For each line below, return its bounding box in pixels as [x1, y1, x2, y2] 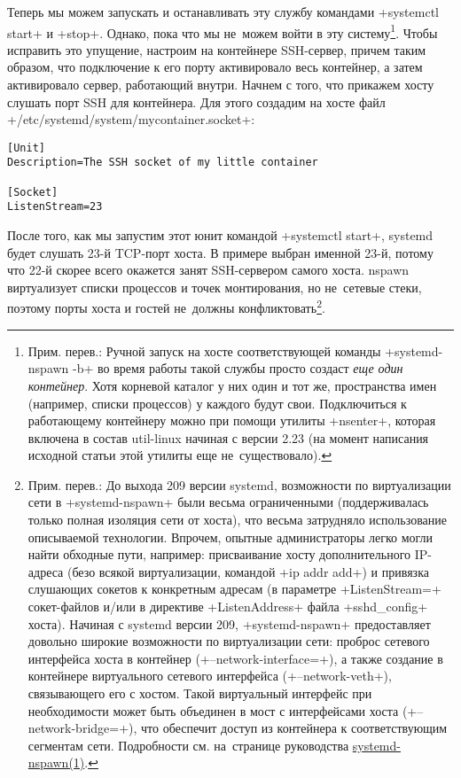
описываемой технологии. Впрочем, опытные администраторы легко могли [27, 527, 434, 546]
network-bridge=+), [27, 719, 137, 737]
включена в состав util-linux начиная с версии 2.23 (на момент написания [27, 428, 429, 447]
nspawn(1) [27, 753, 85, 772]
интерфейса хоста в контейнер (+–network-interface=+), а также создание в [27, 649, 443, 667]
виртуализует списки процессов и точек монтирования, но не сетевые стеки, [7, 277, 422, 296]
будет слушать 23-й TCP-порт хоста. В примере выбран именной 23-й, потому [7, 243, 434, 261]
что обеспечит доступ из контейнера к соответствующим [141, 719, 448, 737]
